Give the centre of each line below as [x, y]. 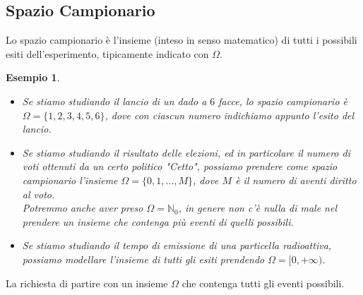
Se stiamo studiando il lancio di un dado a [114, 101]
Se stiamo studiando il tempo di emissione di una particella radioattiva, [177, 245]
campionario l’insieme [70, 180]
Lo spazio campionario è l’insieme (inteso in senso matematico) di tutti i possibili [181, 40]
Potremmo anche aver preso [83, 208]
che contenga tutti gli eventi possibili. [263, 283]
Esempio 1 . [33, 77]
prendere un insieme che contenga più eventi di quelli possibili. [158, 221]
